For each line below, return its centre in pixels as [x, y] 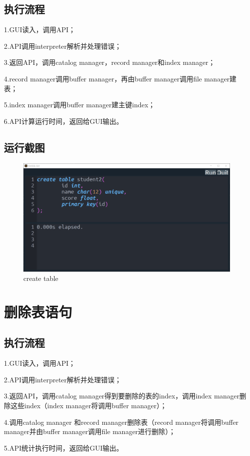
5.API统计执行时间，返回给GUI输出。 [64, 447]
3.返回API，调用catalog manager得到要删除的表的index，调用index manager [122, 396]
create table [41, 278]
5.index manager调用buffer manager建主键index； [80, 105]
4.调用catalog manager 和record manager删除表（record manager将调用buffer [121, 422]
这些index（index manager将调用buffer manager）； [89, 406]
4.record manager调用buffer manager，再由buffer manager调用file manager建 [120, 78]
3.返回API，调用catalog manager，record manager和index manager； [110, 62]
